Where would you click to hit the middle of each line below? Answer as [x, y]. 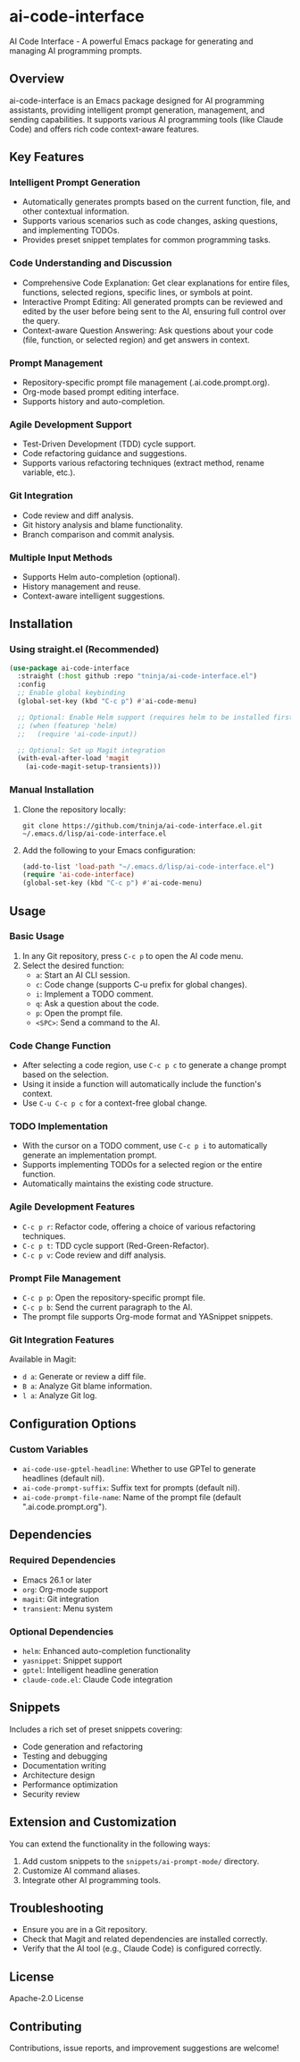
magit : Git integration [61, 1599]
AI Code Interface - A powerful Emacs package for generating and [131, 41]
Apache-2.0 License [46, 1998]
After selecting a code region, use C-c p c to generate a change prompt [154, 1065]
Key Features [47, 157]
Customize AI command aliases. [81, 1871]
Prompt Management [56, 362]
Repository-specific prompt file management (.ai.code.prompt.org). [146, 383]
